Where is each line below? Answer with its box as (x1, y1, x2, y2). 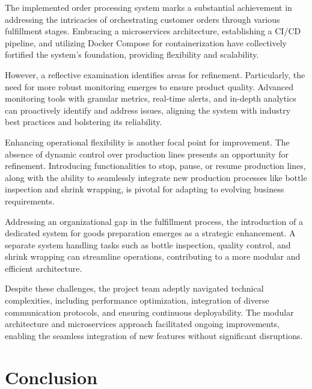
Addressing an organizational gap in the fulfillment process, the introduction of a (5, 215, 303, 227)
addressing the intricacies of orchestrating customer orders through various (5, 13, 280, 25)
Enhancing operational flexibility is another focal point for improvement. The (5, 135, 290, 148)
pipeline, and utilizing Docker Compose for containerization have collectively (5, 36, 287, 49)
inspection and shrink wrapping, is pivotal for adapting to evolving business (5, 183, 284, 195)
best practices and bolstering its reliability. (5, 115, 162, 128)
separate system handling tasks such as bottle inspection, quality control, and (5, 238, 291, 251)
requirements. (5, 194, 55, 207)
